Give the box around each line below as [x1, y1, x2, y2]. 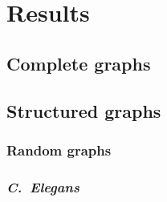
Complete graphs [6, 50, 151, 75]
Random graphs [6, 139, 112, 160]
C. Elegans [6, 176, 79, 196]
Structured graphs [6, 98, 161, 123]
